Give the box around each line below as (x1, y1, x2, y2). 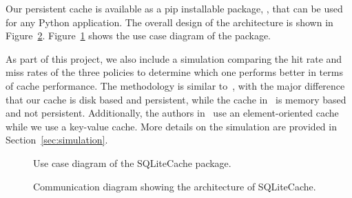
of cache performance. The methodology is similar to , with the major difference (6, 78, 345, 92)
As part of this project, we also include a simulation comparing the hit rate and (6, 51, 342, 66)
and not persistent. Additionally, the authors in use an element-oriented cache (6, 106, 339, 120)
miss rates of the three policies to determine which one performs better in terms (6, 65, 343, 79)
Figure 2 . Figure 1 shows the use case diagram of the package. (6, 28, 271, 43)
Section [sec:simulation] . (6, 132, 108, 147)
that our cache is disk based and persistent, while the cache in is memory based (6, 92, 346, 106)
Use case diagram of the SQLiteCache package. (33, 155, 231, 170)
